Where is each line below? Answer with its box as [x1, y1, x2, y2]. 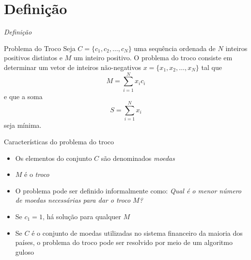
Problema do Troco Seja [4, 43, 76, 53]
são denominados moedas [101, 153, 175, 163]
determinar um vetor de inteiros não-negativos [4, 62, 141, 72]
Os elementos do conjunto [15, 153, 92, 163]
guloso [15, 246, 34, 257]
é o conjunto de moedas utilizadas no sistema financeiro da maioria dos [31, 227, 243, 238]
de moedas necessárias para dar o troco [15, 195, 131, 205]
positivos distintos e [4, 52, 63, 63]
